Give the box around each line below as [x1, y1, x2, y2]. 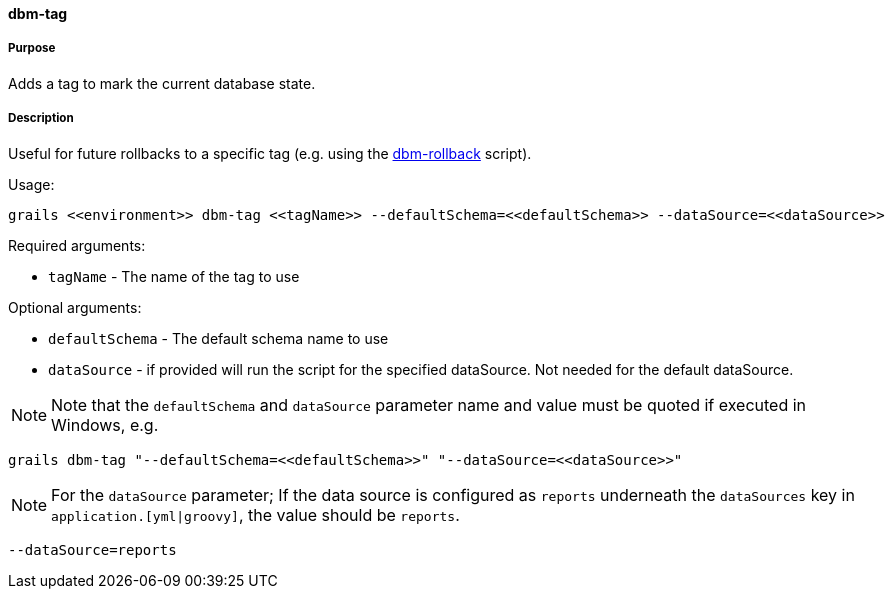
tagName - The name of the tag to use [48, 267, 300, 285]
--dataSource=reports [8, 541, 177, 558]
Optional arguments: [8, 298, 142, 316]
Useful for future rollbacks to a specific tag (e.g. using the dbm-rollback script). [8, 144, 532, 162]
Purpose [8, 41, 56, 56]
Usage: [8, 175, 55, 193]
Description [8, 111, 74, 126]
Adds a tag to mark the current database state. [8, 74, 316, 92]
